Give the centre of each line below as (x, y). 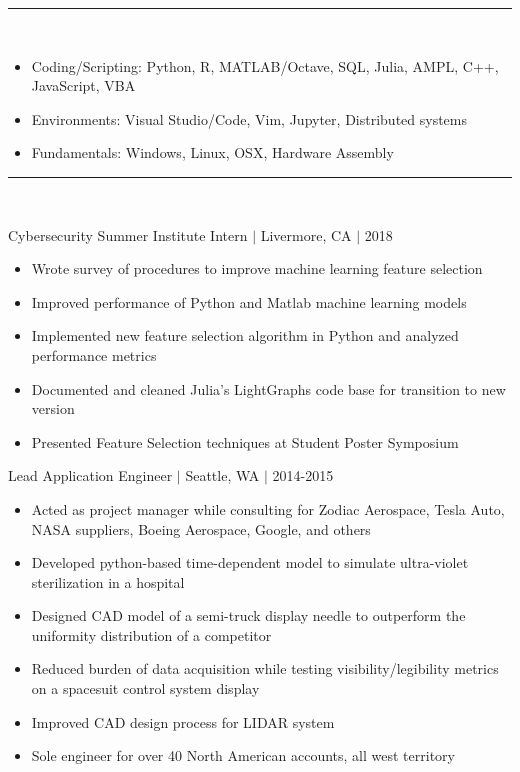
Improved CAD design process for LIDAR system (183, 721)
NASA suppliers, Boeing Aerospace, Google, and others (201, 528)
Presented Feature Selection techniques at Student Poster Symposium (245, 441)
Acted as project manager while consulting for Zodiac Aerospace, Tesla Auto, (268, 508)
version (53, 408)
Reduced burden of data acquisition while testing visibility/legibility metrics (265, 668)
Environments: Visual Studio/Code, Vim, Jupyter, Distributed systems (249, 118)
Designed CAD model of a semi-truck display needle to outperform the (248, 615)
